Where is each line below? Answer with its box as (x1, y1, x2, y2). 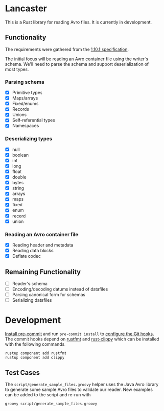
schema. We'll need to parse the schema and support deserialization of (5, 61, 149, 67)
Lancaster (5, 3, 47, 14)
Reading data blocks (12, 248, 54, 254)
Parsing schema (5, 78, 45, 85)
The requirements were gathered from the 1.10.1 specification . (5, 46, 129, 52)
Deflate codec (12, 253, 41, 259)
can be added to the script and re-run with (5, 391, 91, 397)
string (12, 185, 24, 191)
